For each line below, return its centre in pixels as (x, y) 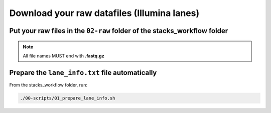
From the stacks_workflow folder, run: (48, 84)
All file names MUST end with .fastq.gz (64, 55)
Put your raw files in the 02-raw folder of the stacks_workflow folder (119, 31)
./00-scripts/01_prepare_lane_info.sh (67, 98)
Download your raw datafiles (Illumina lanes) (104, 13)
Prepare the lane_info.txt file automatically (83, 72)
